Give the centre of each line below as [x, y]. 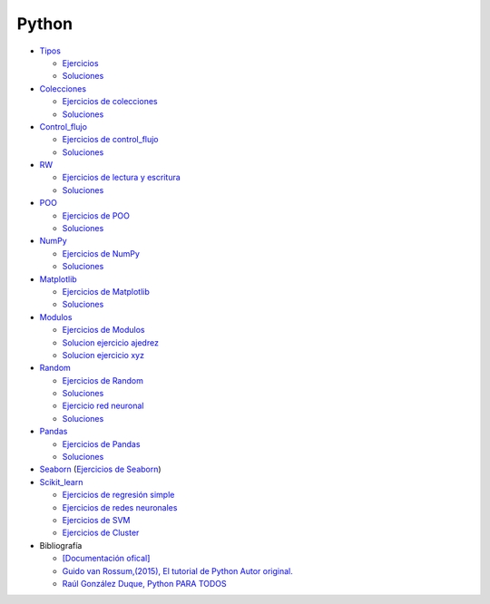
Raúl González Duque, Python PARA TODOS [144, 583]
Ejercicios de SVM [96, 520]
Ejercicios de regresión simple [118, 495]
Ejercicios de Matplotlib [106, 291]
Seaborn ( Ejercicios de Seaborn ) [101, 469]
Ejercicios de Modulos [103, 330]
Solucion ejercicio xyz [103, 355]
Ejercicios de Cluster [101, 533]
